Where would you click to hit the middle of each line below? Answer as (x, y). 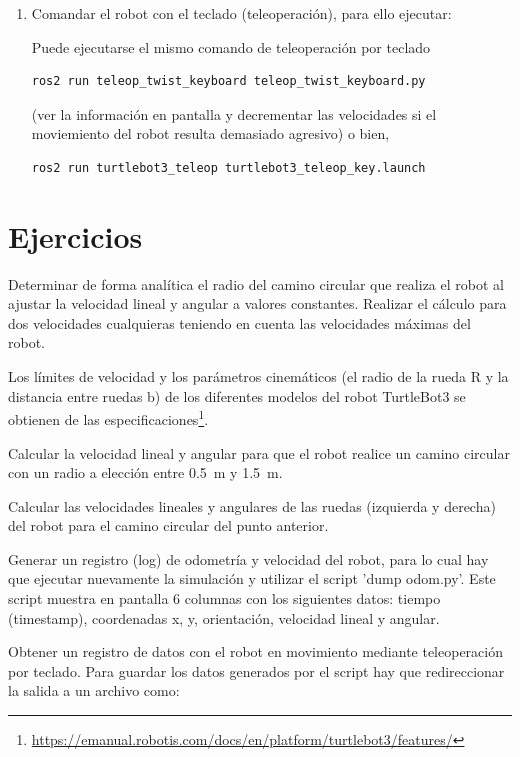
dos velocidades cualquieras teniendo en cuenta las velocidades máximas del (239, 322)
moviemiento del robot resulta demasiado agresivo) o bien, (210, 133)
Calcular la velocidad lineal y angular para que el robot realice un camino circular (259, 452)
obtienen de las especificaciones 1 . (108, 417)
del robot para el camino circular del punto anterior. (168, 525)
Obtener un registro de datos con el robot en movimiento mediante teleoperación (255, 651)
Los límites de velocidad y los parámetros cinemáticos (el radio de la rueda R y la (258, 376)
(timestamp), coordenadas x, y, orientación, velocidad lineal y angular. (224, 617)
